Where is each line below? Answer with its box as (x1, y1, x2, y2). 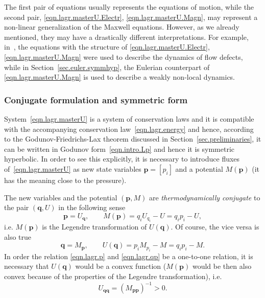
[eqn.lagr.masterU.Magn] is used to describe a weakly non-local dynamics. (4, 72, 235, 82)
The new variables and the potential (4, 192, 117, 202)
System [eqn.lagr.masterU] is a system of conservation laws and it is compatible (4, 113, 254, 124)
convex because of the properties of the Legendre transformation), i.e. (4, 270, 222, 281)
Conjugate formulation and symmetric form (4, 93, 188, 106)
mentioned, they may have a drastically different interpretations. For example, (4, 31, 249, 42)
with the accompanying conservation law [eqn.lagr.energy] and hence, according (4, 123, 254, 134)
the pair (4, 202, 29, 213)
